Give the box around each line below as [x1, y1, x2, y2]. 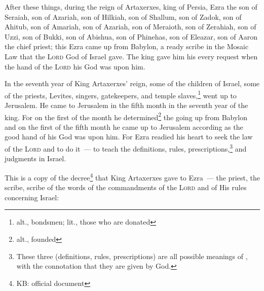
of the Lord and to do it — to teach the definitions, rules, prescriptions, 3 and [5, 142, 247, 154]
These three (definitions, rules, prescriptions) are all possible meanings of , [16, 250, 248, 261]
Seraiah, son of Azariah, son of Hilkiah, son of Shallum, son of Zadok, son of [5, 11, 242, 22]
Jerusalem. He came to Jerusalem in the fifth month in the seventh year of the [5, 100, 248, 110]
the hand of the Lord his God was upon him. [5, 61, 145, 71]
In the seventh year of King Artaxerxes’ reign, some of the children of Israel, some [5, 78, 260, 89]
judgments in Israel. [5, 153, 66, 164]
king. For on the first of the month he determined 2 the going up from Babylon [5, 110, 248, 122]
